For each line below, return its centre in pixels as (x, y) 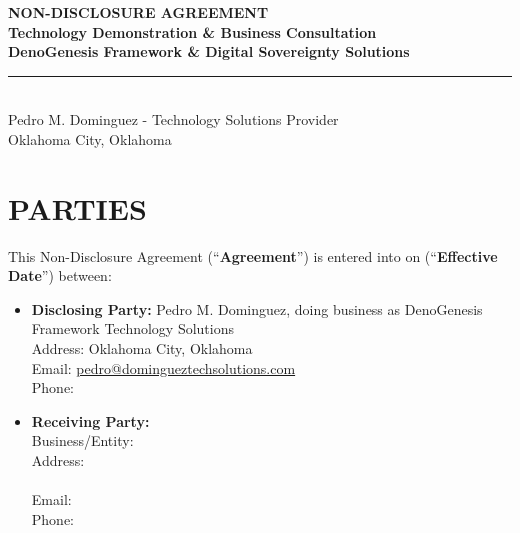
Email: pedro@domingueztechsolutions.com (163, 367)
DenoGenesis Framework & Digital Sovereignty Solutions (209, 51)
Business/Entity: (82, 440)
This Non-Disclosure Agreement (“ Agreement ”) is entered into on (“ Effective (253, 255)
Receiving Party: (90, 420)
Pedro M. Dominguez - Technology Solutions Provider (173, 119)
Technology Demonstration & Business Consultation (192, 31)
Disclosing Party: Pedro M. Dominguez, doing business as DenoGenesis (257, 308)
